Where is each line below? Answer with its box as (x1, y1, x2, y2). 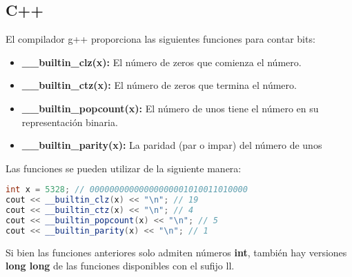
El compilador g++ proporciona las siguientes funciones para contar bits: (6, 32, 315, 46)
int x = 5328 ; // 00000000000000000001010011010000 (6, 185, 248, 195)
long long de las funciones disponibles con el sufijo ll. (6, 258, 235, 273)
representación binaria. (21, 114, 118, 129)
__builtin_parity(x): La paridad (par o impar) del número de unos (21, 138, 322, 152)
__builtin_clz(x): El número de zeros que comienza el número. (21, 54, 302, 69)
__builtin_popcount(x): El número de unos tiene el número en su (21, 101, 319, 115)
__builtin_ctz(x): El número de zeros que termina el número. (21, 78, 297, 92)
